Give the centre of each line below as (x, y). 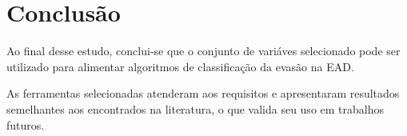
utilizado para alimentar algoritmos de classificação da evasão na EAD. (180, 66)
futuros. (26, 124)
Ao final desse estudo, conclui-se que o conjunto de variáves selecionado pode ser (203, 51)
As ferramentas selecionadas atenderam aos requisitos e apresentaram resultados (203, 93)
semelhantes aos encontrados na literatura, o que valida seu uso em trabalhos (195, 108)
